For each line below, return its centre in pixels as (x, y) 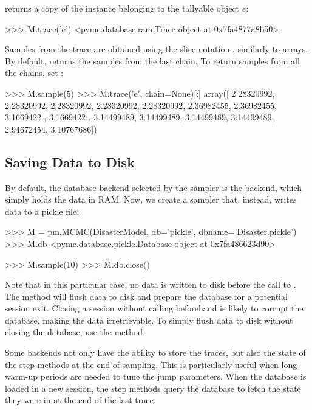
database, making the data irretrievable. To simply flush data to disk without (149, 320)
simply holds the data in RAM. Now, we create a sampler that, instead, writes (151, 199)
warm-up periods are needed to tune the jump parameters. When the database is (156, 376)
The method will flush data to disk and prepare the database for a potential (146, 296)
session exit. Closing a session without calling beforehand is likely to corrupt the (154, 308)
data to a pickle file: (42, 211)
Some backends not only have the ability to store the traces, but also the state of (155, 353)
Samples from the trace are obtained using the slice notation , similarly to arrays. (157, 49)
